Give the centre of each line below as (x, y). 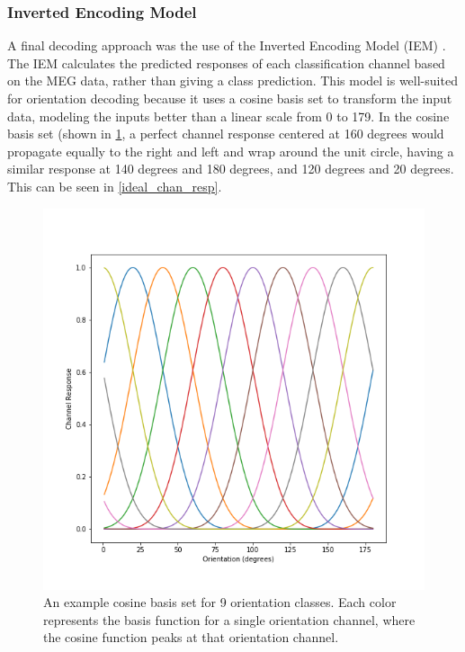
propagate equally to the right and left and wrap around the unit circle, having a (231, 151)
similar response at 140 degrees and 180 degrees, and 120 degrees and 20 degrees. (231, 169)
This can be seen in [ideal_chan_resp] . (115, 186)
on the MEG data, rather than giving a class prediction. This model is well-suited (232, 80)
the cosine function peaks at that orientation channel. (191, 637)
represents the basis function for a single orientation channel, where (229, 619)
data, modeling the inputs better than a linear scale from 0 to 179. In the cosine (228, 116)
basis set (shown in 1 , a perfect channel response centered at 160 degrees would (226, 134)
